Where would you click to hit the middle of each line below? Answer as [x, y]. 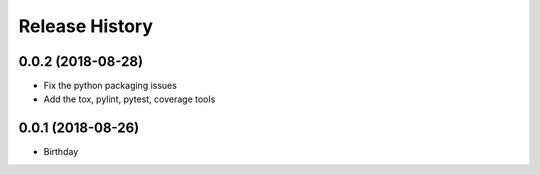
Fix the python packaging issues [110, 86]
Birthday [61, 152]
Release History [86, 26]
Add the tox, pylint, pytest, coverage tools [129, 99]
